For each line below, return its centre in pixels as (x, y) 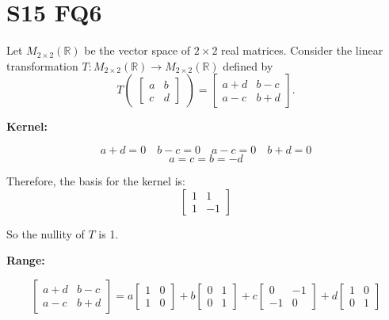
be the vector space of (137, 50)
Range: (26, 260)
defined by (248, 65)
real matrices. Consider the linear (302, 50)
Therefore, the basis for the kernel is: (96, 180)
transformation (42, 65)
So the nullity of (46, 233)
